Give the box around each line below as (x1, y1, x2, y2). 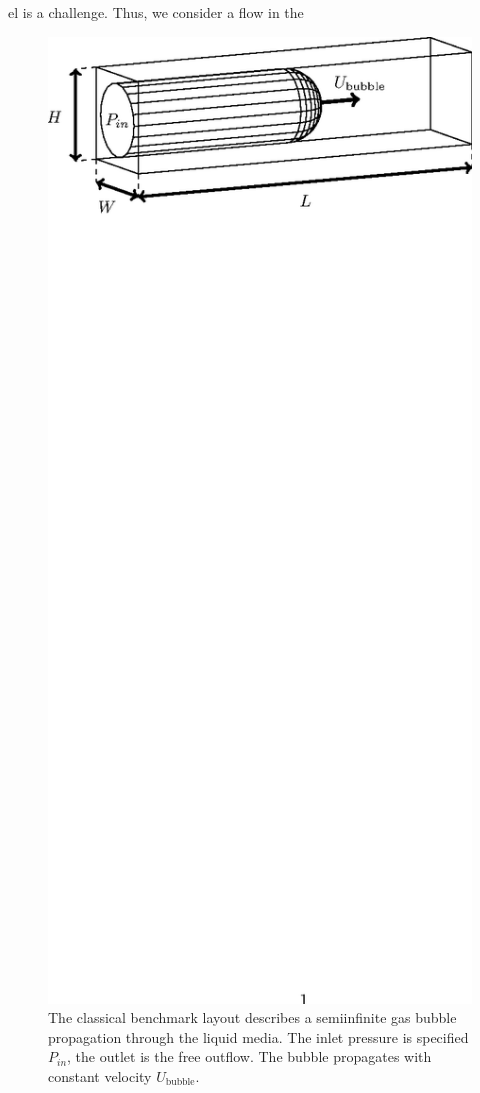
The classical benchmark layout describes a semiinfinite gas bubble (48, 1007, 457, 1028)
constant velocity (48, 1065, 152, 1086)
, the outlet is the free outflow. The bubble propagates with (67, 1046, 432, 1067)
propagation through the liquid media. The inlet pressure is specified (48, 1026, 469, 1047)
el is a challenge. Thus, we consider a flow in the (8, 2, 304, 22)
